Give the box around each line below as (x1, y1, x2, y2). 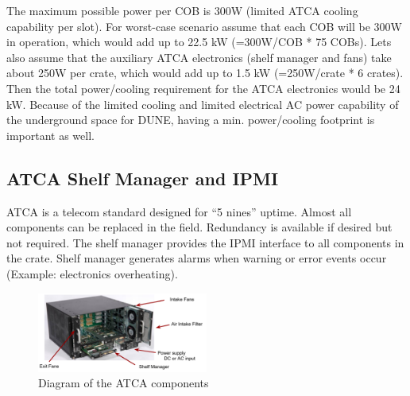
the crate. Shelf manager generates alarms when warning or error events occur (6, 250, 387, 266)
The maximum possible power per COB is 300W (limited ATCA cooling (6, 2, 358, 18)
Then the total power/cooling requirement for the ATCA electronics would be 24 (6, 80, 400, 96)
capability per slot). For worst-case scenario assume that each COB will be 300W (6, 17, 402, 34)
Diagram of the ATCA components (38, 375, 209, 391)
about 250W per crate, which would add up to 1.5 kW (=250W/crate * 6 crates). (6, 64, 404, 81)
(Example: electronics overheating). (6, 265, 178, 281)
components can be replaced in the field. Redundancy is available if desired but (6, 219, 393, 235)
